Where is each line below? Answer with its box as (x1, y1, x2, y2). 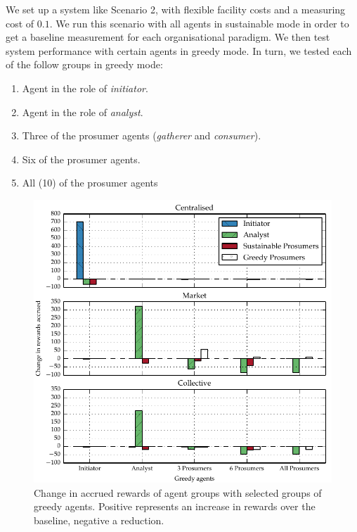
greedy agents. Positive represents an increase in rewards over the (34, 499, 316, 514)
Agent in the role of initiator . (22, 80, 148, 95)
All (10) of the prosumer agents (22, 175, 158, 190)
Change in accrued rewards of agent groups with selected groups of (34, 485, 322, 500)
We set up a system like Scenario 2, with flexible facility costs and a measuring (6, 2, 346, 16)
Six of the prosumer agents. (22, 151, 141, 166)
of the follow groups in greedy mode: (6, 57, 163, 72)
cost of (6, 15, 34, 30)
